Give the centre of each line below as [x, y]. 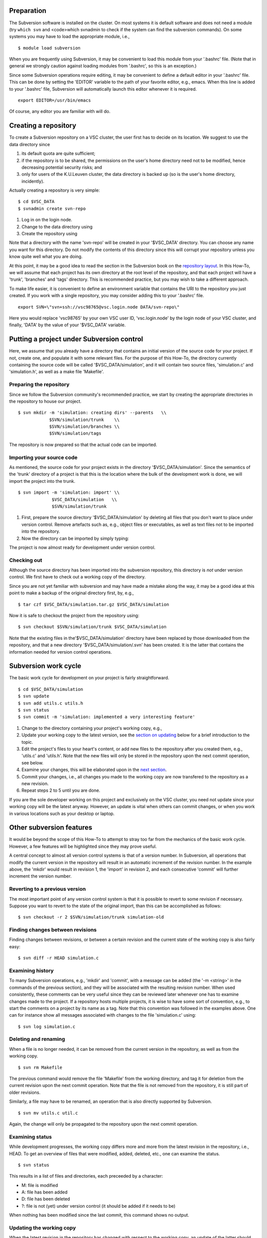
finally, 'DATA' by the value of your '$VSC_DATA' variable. [67, 325]
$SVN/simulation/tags [75, 434]
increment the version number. [40, 876]
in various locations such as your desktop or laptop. [62, 813]
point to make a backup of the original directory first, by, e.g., [71, 593]
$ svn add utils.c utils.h [51, 703]
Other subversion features [51, 828]
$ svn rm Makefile [40, 1067]
